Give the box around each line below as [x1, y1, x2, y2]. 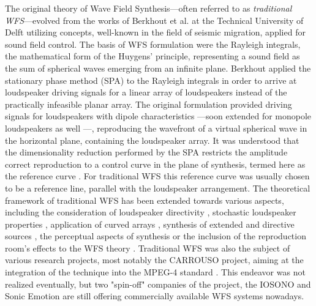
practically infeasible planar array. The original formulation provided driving [5, 97, 292, 110]
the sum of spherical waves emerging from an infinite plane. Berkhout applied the [5, 61, 311, 74]
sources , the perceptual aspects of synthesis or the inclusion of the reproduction [5, 229, 306, 242]
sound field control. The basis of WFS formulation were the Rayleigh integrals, [5, 37, 301, 50]
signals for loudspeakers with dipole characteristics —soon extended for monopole [5, 110, 312, 122]
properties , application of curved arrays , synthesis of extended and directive [5, 217, 295, 230]
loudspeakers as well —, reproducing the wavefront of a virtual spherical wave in [5, 121, 307, 134]
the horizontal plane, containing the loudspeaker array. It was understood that [5, 133, 299, 146]
